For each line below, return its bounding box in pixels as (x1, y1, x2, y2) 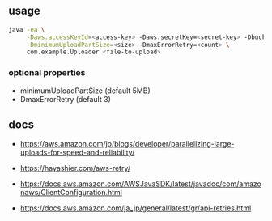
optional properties (8, 67, 86, 79)
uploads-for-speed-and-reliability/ (19, 147, 135, 158)
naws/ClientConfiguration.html (19, 188, 123, 198)
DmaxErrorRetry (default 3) (19, 94, 111, 104)
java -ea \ (8, 25, 45, 33)
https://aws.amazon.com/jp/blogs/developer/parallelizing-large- (19, 139, 235, 149)
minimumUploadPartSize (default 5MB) (19, 86, 151, 96)
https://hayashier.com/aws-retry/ (19, 164, 131, 173)
